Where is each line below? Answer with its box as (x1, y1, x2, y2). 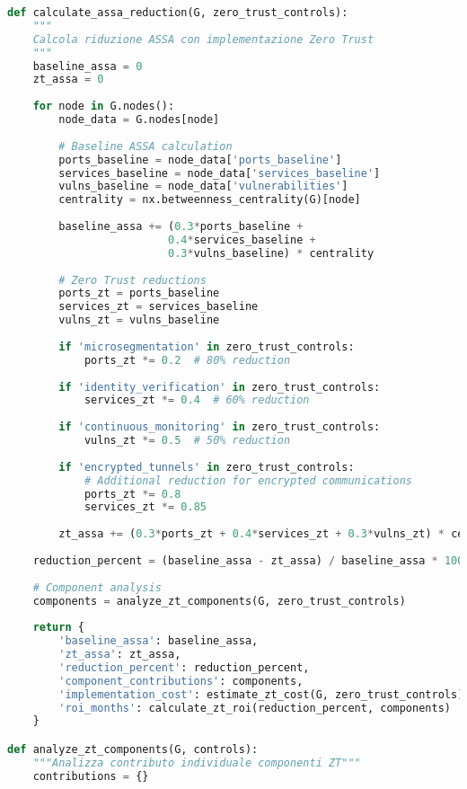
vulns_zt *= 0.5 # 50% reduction (84, 434, 291, 447)
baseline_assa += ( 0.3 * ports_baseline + (58, 220, 304, 233)
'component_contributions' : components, (58, 674, 304, 687)
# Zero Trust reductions (58, 273, 207, 287)
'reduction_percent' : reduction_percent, (58, 660, 310, 674)
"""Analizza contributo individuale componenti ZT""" (32, 756, 361, 769)
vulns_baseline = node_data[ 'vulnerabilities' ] (58, 180, 348, 193)
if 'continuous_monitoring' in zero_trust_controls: (58, 421, 381, 434)
